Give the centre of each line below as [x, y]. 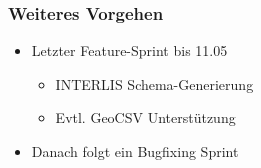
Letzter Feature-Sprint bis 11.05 [129, 50]
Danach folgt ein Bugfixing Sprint [135, 151]
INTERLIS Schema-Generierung [154, 83]
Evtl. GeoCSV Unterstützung [145, 117]
